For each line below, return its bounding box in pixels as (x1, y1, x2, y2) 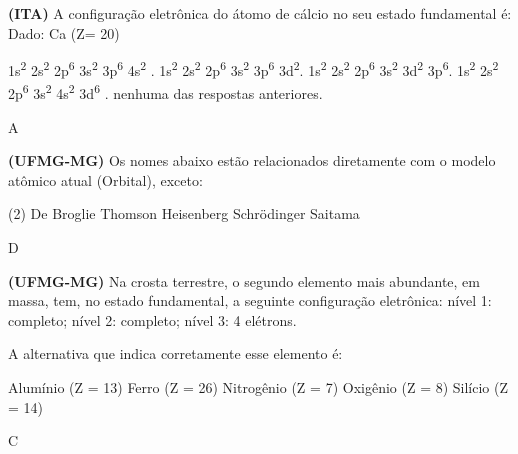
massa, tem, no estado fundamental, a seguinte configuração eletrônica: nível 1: (8, 290, 492, 311)
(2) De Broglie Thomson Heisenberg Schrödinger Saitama (8, 203, 360, 224)
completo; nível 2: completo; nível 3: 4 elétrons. (8, 309, 297, 330)
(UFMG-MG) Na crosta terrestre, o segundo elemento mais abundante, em (8, 270, 480, 291)
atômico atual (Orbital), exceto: (8, 169, 203, 190)
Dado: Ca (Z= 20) (8, 22, 120, 43)
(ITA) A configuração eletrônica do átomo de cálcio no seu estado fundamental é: (8, 3, 512, 23)
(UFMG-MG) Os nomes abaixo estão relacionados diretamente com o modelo (8, 150, 496, 171)
